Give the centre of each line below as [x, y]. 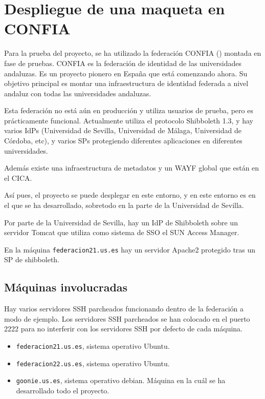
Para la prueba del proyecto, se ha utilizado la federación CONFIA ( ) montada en [133, 53]
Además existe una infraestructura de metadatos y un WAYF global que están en [132, 168]
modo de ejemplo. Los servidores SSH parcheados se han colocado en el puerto [127, 318]
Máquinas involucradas [66, 287]
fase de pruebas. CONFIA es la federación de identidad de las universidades [123, 63]
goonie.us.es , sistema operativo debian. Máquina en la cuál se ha [121, 380]
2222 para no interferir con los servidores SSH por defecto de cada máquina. [124, 329]
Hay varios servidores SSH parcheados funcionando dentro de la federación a [124, 309]
